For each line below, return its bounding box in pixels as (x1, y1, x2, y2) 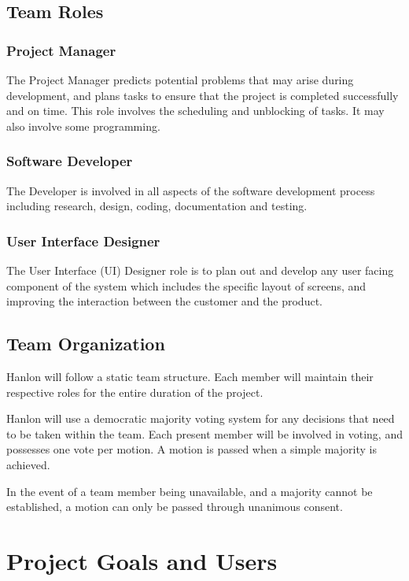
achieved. (6, 456, 50, 472)
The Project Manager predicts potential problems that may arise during (6, 72, 354, 87)
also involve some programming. (6, 117, 160, 134)
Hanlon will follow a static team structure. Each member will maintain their (6, 368, 374, 384)
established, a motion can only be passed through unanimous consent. (6, 498, 343, 515)
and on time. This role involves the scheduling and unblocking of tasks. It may (6, 102, 385, 119)
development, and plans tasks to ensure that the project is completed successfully (6, 87, 399, 103)
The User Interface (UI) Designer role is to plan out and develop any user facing (6, 262, 394, 278)
